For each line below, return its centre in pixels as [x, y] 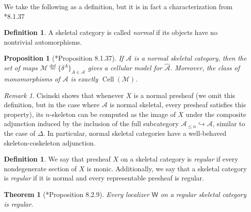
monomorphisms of [32, 78]
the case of [20, 133]
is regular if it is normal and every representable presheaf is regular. [104, 178]
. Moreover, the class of [205, 68]
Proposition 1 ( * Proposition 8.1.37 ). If [64, 58]
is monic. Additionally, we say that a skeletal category [167, 168]
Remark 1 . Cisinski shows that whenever [64, 95]
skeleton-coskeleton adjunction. [50, 142]
